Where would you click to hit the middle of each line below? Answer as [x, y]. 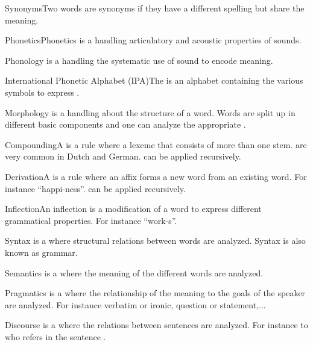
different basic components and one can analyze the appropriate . [125, 124]
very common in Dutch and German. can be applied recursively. [123, 156]
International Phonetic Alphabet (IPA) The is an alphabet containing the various [154, 80]
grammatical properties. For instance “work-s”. [91, 220]
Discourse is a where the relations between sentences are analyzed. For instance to [156, 325]
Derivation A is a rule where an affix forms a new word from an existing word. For [156, 176]
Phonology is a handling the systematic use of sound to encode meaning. [139, 60]
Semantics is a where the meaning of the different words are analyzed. [134, 272]
